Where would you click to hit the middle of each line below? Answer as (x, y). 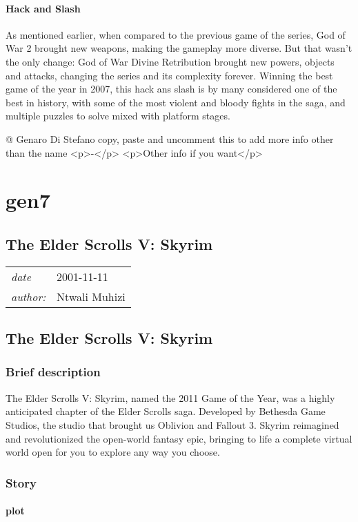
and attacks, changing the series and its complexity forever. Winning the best (169, 75)
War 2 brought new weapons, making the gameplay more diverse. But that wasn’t (179, 48)
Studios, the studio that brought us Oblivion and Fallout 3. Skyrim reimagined (172, 424)
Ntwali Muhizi (91, 296)
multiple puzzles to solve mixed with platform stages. (118, 116)
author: (29, 296)
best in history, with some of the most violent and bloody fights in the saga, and (176, 102)
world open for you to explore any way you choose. (113, 452)
